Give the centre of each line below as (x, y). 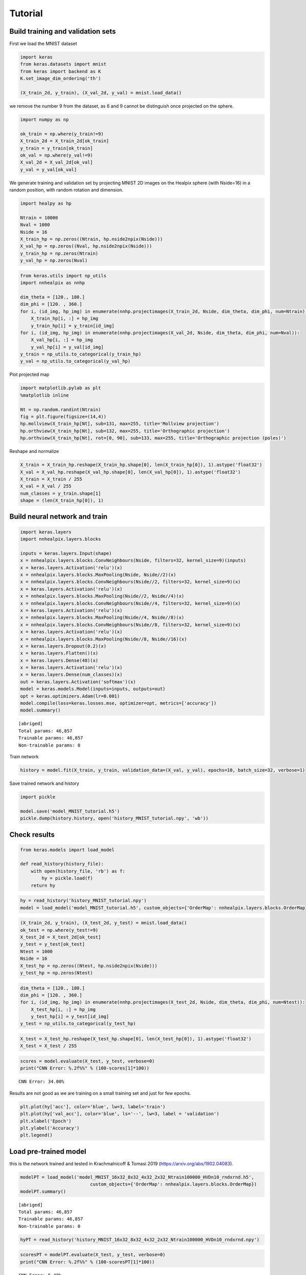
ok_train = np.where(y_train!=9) (62, 134)
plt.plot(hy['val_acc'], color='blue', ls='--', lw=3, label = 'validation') (120, 1114)
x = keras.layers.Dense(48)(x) (59, 660)
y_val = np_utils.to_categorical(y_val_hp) (75, 361)
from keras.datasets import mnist (63, 64)
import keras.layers (46, 532)
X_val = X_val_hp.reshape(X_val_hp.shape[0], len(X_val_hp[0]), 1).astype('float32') (130, 472)
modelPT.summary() (43, 1191)
